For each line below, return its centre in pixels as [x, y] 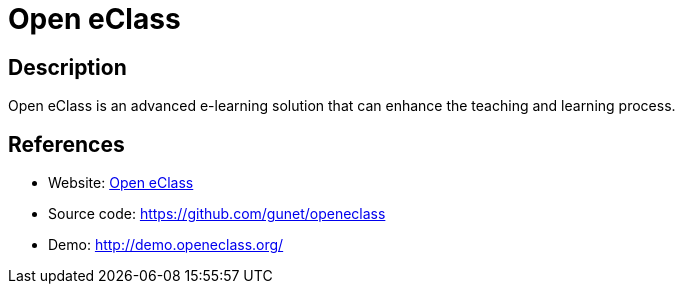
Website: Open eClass [121, 183]
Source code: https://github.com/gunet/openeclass [217, 214]
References [66, 144]
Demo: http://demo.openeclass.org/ [166, 245]
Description [67, 67]
